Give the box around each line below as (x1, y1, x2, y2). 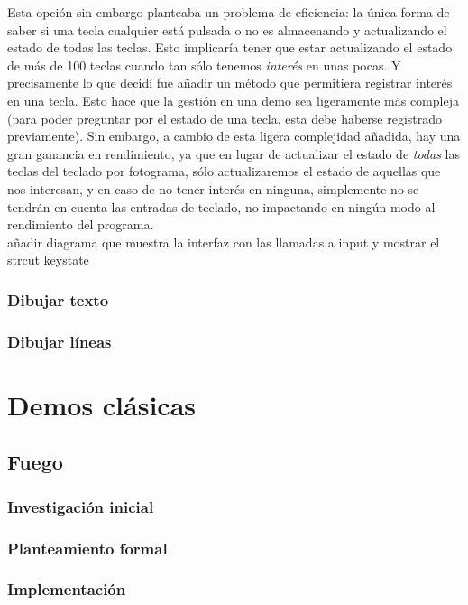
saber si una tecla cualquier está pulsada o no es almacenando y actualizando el (7, 20, 447, 39)
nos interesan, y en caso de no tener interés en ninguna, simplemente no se (7, 179, 419, 198)
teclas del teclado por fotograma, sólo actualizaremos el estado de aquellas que (7, 162, 441, 181)
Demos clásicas (7, 386, 197, 423)
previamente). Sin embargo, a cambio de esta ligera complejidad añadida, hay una (7, 126, 461, 145)
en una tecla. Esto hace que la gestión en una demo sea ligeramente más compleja (7, 90, 459, 109)
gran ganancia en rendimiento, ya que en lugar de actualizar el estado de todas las (7, 144, 460, 163)
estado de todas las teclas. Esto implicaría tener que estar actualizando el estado (7, 38, 453, 57)
